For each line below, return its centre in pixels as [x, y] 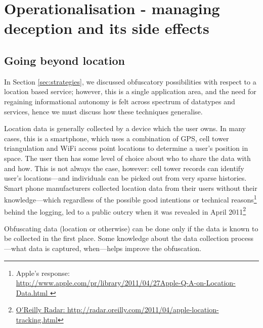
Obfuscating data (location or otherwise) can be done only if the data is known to [131, 228]
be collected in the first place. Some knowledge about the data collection [117, 238]
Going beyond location [64, 60]
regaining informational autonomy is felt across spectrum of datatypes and [120, 101]
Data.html [32, 292]
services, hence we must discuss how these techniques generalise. [103, 111]
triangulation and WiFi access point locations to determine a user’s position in [126, 148]
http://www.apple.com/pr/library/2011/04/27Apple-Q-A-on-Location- [126, 283]
